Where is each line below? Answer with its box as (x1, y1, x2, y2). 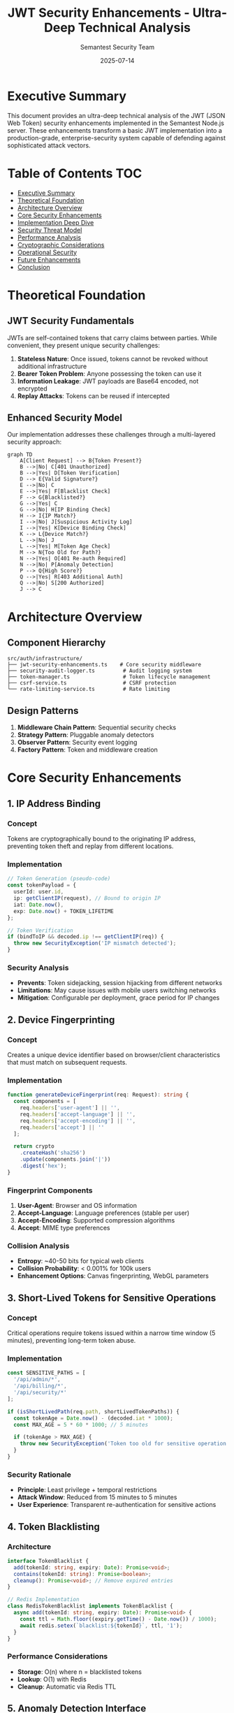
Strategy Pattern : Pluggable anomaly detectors (17, 731, 154, 739)
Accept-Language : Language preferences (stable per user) (17, 1209, 190, 1217)
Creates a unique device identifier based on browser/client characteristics (7, 1051, 221, 1059)
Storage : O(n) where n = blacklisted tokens (17, 1668, 142, 1676)
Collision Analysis (7, 1241, 70, 1251)
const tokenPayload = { (7, 882, 77, 889)
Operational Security (17, 248, 78, 256)
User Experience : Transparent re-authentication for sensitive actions (17, 1501, 217, 1509)
